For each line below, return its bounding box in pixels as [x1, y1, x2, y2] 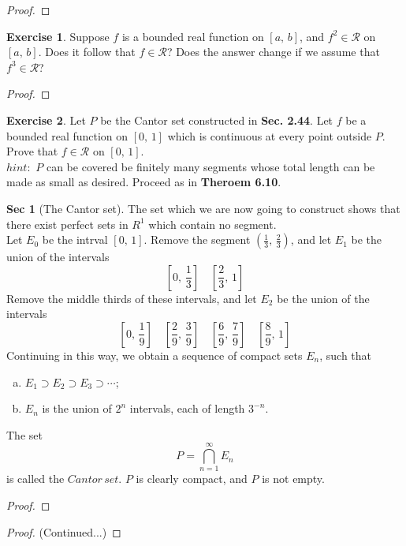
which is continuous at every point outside [167, 127, 372, 144]
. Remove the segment [143, 231, 251, 248]
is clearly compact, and [136, 470, 248, 487]
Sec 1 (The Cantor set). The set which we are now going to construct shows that [6, 200, 400, 216]
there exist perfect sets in [6, 215, 129, 232]
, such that [319, 346, 372, 363]
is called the [6, 470, 65, 487]
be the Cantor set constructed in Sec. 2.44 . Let [100, 111, 333, 128]
